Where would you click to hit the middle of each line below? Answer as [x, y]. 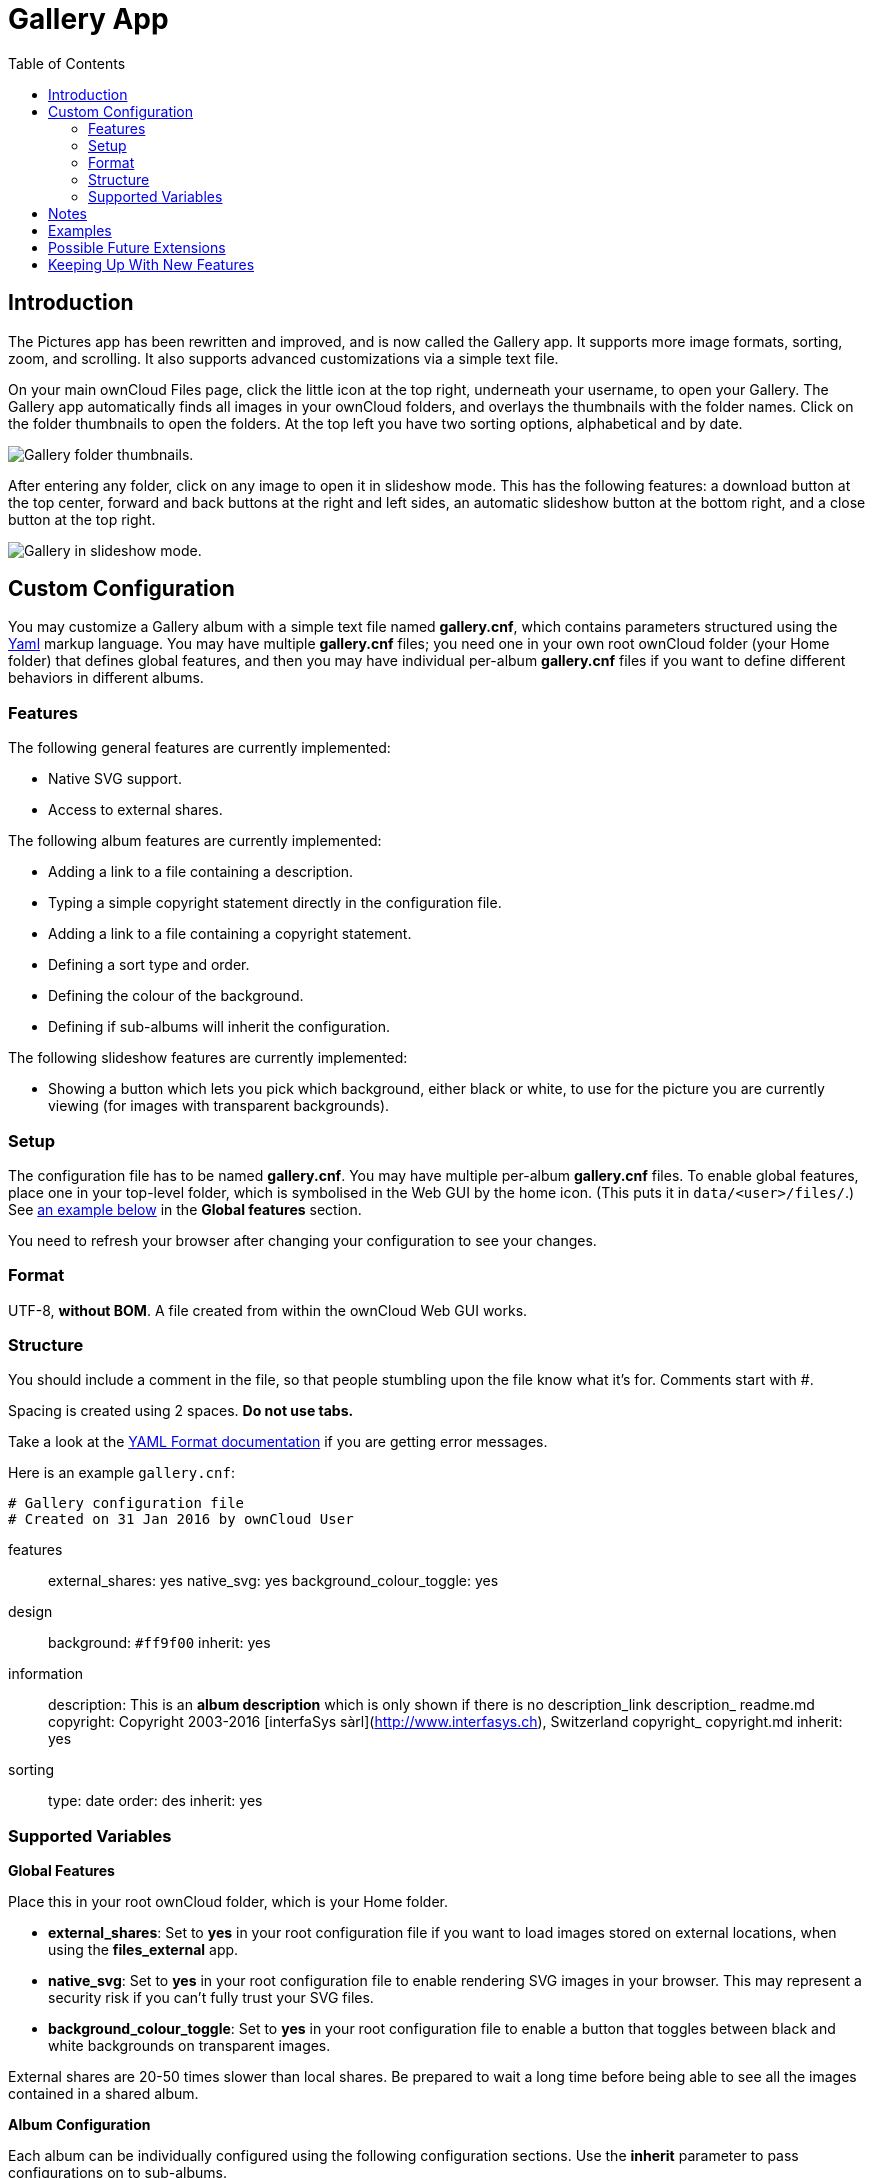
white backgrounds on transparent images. [189, 2046]
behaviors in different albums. [106, 678]
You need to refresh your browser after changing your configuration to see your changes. [302, 1240]
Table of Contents [67, 63]
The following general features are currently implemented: [199, 748]
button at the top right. [82, 519]
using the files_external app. [143, 1950]
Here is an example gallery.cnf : [121, 1473]
